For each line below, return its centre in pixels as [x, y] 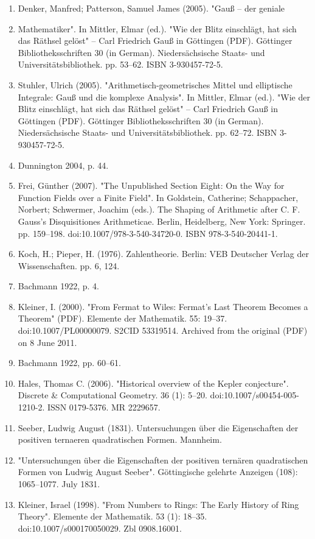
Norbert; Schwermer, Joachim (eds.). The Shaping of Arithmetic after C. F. [159, 209]
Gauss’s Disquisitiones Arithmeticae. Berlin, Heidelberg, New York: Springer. [162, 221]
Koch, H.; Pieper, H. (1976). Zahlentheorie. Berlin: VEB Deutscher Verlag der [163, 254]
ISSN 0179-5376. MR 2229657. [104, 407]
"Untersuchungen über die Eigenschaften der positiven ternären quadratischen [163, 460]
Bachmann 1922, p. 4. [58, 286]
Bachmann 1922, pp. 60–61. [69, 363]
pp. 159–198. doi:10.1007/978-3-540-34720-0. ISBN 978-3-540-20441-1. [148, 233]
